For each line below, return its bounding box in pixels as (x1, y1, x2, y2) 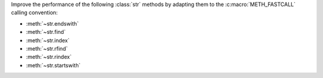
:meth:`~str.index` (26, 36, 70, 44)
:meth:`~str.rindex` (26, 54, 72, 61)
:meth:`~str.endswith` (26, 20, 79, 27)
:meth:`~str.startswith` (26, 61, 81, 68)
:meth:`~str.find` (26, 29, 66, 36)
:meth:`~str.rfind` (26, 45, 68, 52)
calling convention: (11, 9, 58, 16)
